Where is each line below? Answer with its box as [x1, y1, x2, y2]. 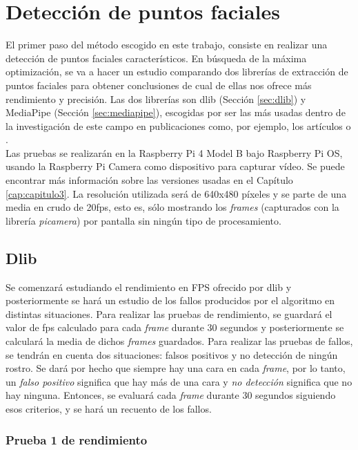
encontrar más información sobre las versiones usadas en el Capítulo [6, 173, 293, 187]
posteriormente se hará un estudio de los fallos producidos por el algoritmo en [6, 293, 335, 308]
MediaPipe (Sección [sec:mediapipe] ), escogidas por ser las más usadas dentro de [6, 105, 346, 120]
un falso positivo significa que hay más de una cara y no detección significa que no [6, 374, 352, 388]
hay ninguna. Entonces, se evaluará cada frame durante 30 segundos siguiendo [6, 388, 336, 402]
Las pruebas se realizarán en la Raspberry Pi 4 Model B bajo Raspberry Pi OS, [6, 145, 343, 160]
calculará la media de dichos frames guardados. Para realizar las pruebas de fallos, [6, 334, 353, 348]
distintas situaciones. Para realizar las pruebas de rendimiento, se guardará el [6, 306, 332, 321]
